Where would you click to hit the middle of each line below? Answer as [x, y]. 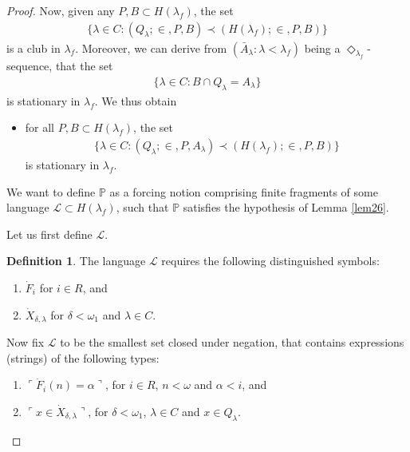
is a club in [34, 48]
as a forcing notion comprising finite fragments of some [244, 191]
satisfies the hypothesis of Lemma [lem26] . [286, 207]
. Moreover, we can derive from [151, 48]
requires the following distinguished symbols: [270, 261]
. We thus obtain [136, 100]
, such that [142, 207]
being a [322, 48]
